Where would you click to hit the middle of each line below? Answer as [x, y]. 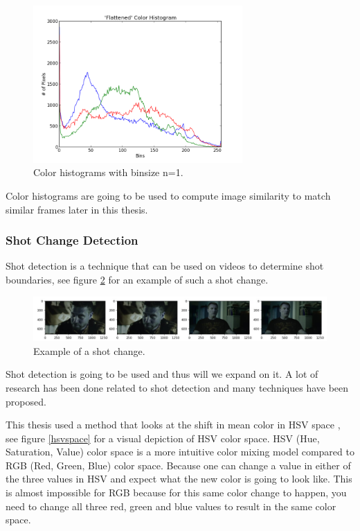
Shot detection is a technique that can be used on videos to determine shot [165, 266]
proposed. [26, 401]
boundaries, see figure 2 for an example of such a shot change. [137, 279]
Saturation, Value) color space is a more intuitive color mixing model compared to [180, 452]
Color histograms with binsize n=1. [108, 172]
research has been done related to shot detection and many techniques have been [177, 387]
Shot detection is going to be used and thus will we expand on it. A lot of [162, 374]
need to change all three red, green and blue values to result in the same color [171, 506]
